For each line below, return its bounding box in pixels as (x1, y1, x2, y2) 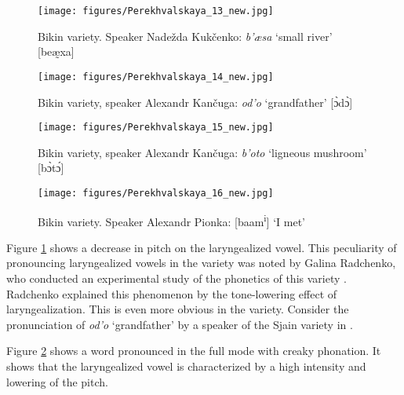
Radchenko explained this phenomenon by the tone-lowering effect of (6, 285, 337, 302)
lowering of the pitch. (6, 373, 108, 390)
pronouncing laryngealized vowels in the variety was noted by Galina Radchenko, (6, 254, 396, 271)
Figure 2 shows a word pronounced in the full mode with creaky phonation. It (6, 342, 381, 359)
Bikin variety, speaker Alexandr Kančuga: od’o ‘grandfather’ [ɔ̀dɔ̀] (38, 93, 353, 110)
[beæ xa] (38, 43, 75, 60)
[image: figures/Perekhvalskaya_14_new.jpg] (38, 71, 274, 82)
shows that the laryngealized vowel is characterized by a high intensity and (6, 358, 366, 374)
